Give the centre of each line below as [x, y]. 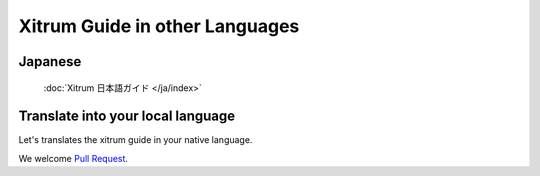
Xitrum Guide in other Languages [159, 26]
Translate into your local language [127, 116]
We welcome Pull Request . [73, 158]
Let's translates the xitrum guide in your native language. [135, 140]
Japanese [50, 61]
